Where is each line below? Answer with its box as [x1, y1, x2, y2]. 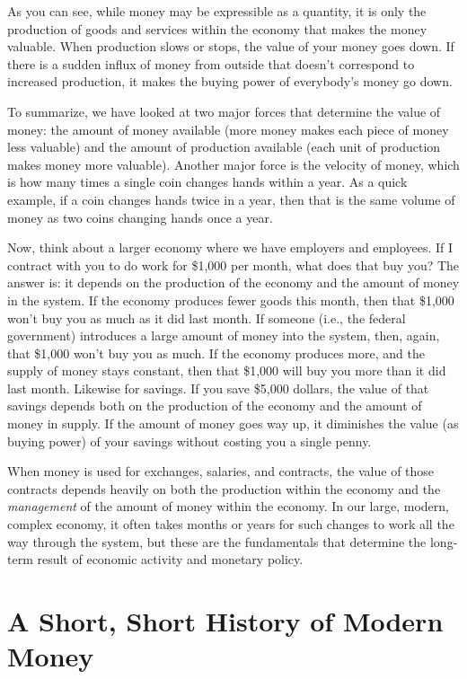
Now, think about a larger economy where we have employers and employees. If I [7, 238, 454, 257]
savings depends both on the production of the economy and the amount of [7, 396, 422, 415]
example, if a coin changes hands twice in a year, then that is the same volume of [7, 190, 455, 208]
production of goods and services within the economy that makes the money [7, 19, 427, 38]
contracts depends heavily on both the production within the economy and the [7, 479, 441, 498]
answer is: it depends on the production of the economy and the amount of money [7, 273, 460, 292]
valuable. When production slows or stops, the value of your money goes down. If [7, 37, 454, 56]
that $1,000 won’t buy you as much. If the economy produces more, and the [7, 343, 425, 362]
